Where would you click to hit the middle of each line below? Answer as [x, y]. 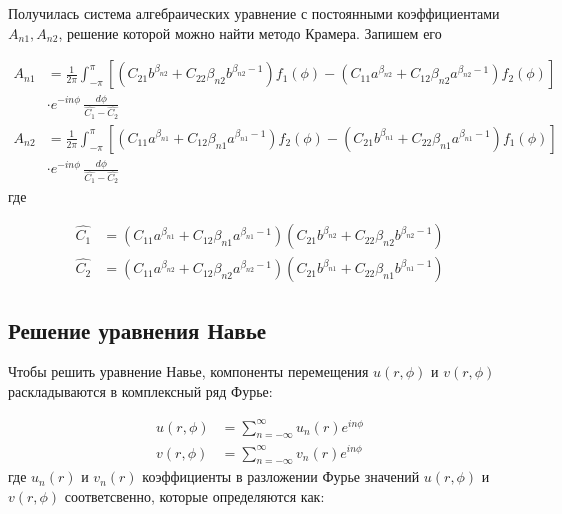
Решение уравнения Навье [137, 329]
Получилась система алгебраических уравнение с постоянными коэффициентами [254, 13]
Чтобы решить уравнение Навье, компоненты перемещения [188, 371]
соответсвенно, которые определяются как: [194, 495]
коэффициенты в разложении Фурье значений [281, 476]
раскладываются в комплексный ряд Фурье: [140, 390]
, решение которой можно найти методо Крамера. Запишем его [250, 32]
